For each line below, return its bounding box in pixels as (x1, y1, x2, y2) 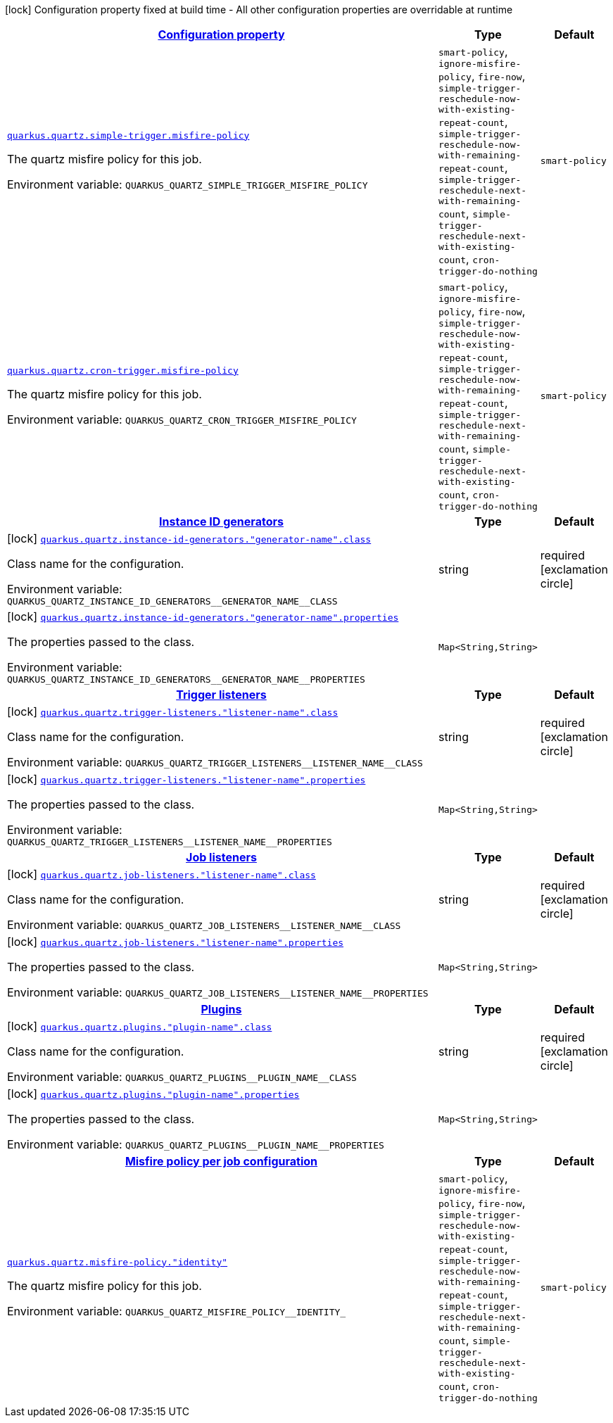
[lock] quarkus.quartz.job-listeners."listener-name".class (7, 867, 316, 881)
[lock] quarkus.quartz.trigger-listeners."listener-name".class (7, 704, 339, 719)
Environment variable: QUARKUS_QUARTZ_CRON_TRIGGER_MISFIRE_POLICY (7, 412, 357, 426)
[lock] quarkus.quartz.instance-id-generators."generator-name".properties (7, 609, 399, 624)
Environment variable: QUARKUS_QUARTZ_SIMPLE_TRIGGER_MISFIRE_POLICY (7, 177, 368, 191)
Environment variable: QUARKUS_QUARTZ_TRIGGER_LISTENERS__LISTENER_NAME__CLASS (7, 755, 423, 769)
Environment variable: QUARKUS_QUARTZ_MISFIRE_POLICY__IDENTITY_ (7, 1303, 346, 1318)
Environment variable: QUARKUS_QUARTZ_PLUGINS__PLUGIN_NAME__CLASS (7, 1070, 357, 1084)
